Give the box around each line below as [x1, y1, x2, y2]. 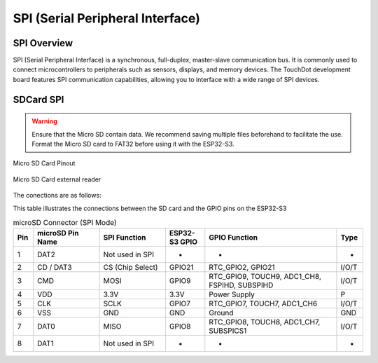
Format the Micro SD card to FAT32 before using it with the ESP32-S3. [31, 140, 234, 149]
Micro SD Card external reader [13, 175, 101, 184]
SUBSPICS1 [209, 326, 247, 336]
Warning [31, 117, 57, 125]
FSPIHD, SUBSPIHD [209, 280, 274, 290]
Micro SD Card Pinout [13, 159, 76, 167]
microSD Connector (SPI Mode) [13, 218, 117, 228]
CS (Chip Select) [103, 263, 158, 273]
